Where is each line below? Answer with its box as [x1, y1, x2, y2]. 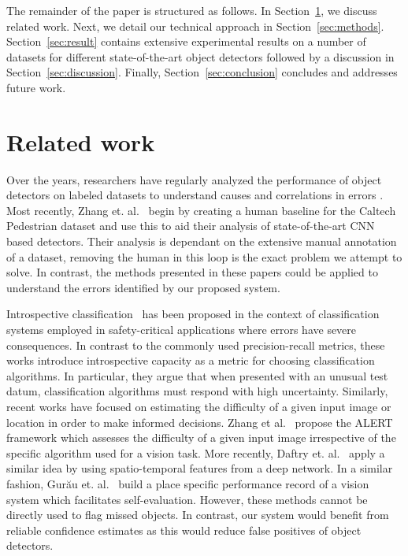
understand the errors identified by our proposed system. [6, 279, 280, 295]
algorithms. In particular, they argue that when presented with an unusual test [6, 367, 388, 384]
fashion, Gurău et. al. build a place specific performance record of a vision [6, 475, 369, 491]
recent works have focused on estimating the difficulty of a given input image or [6, 398, 391, 414]
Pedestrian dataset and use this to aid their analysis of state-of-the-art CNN [6, 217, 375, 234]
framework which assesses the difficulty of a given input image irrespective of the [6, 429, 396, 446]
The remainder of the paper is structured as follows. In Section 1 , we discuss [6, 2, 377, 18]
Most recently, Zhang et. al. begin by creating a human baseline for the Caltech [6, 202, 396, 218]
